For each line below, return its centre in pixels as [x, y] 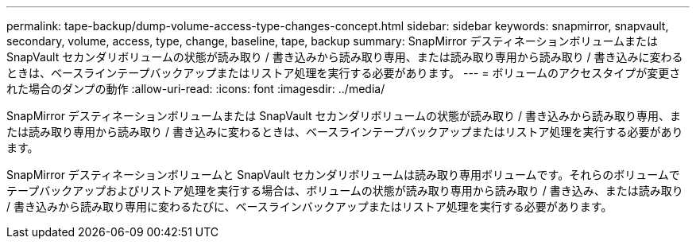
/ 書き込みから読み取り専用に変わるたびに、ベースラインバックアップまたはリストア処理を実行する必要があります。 [309, 206]
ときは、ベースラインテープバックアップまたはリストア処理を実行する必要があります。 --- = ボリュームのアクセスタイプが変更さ [344, 73]
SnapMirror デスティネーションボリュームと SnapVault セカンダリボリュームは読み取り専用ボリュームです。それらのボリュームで [343, 175]
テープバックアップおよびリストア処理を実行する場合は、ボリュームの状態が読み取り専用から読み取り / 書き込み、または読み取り [345, 191]
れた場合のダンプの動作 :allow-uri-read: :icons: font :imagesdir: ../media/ [196, 89]
